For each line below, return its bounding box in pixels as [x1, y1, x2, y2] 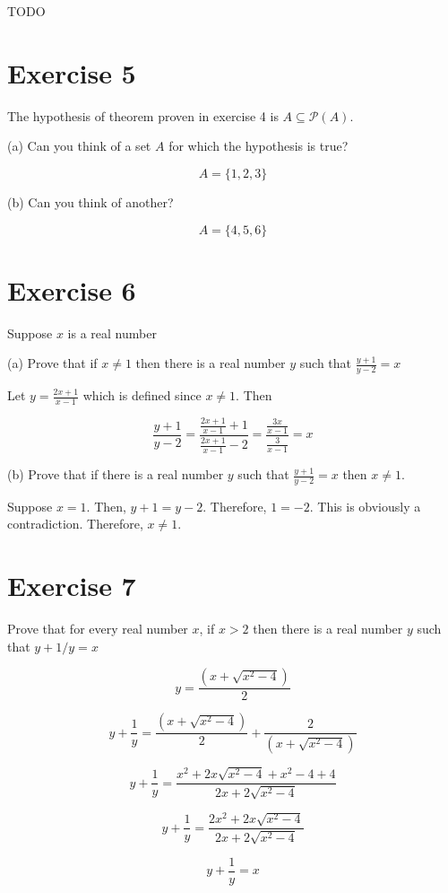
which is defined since [82, 386, 202, 405]
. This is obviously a [309, 496, 421, 515]
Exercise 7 [7, 567, 136, 604]
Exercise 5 [7, 54, 136, 91]
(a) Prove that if [7, 354, 98, 372]
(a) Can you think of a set [7, 136, 151, 155]
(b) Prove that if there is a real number [7, 465, 224, 484]
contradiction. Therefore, [7, 514, 143, 533]
